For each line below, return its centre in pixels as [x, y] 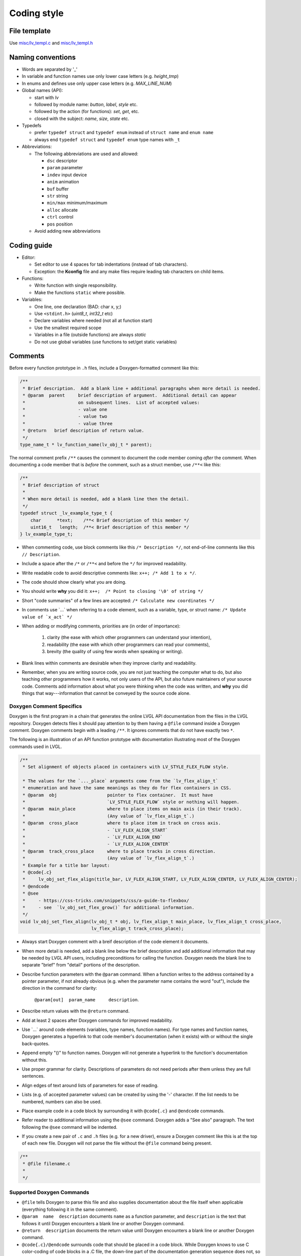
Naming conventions [43, 57]
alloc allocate [62, 210]
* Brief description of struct [61, 485]
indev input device [67, 175]
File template [30, 31]
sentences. [33, 1076]
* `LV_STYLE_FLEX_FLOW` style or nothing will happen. [131, 802]
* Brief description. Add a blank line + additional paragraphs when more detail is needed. [142, 388]
